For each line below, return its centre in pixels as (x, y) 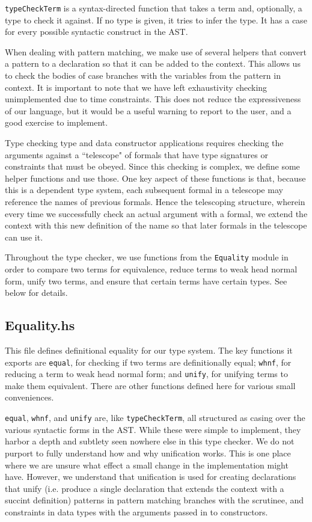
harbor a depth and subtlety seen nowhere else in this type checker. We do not (150, 441)
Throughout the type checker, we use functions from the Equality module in (147, 257)
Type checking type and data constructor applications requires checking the (144, 143)
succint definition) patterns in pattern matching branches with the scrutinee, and (154, 500)
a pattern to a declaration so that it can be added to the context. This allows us (153, 63)
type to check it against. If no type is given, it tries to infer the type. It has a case (156, 20)
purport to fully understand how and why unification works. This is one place (148, 453)
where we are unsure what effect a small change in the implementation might (147, 465)
